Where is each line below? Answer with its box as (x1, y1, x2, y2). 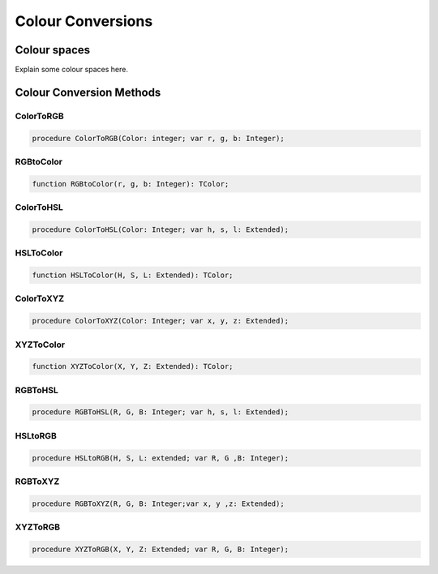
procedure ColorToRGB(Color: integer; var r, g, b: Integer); (32, 134, 285, 143)
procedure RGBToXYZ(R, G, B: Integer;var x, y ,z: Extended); (32, 499, 285, 508)
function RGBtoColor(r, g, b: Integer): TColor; (32, 179, 230, 188)
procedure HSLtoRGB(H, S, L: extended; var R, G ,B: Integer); (32, 453, 290, 462)
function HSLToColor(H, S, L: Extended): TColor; (32, 271, 234, 280)
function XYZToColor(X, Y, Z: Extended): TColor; (32, 362, 234, 371)
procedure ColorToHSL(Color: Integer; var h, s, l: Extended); (32, 225, 290, 234)
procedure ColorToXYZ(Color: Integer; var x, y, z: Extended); (32, 316, 290, 326)
